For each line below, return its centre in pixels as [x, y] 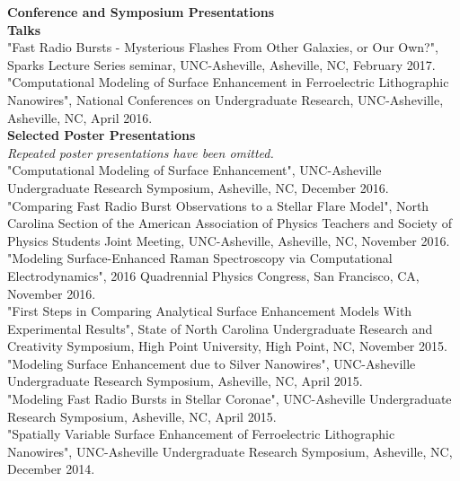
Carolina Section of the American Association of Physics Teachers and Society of [230, 223]
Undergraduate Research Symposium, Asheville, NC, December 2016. [198, 187]
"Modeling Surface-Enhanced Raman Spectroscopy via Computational [200, 258]
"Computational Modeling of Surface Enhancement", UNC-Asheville [195, 170]
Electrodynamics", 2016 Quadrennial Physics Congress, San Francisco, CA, [213, 275]
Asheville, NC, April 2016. [80, 117]
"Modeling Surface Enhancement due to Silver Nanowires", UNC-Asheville [212, 363]
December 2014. [51, 469]
